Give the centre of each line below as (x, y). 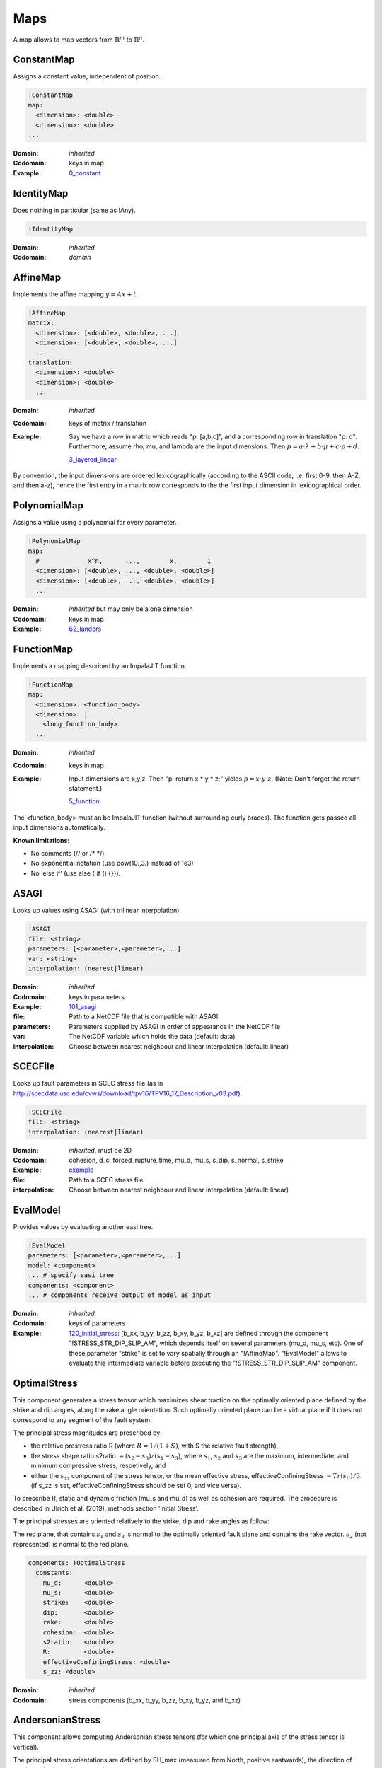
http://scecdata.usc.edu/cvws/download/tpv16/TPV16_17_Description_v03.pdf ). (128, 1093)
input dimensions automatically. (59, 827)
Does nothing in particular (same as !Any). (74, 210)
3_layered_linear (93, 459)
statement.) (86, 788)
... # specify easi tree (71, 1275)
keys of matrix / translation (108, 424)
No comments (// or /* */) (68, 853)
